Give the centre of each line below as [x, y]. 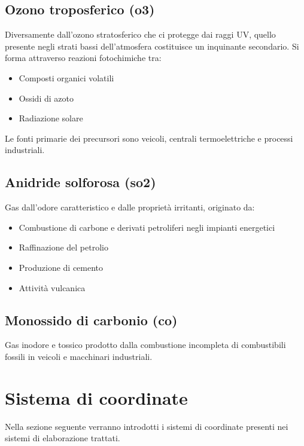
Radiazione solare [51, 118]
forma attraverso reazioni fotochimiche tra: [83, 58]
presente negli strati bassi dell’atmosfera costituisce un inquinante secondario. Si [152, 46]
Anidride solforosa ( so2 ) [80, 182]
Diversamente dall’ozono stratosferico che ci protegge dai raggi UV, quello [140, 34]
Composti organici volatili [66, 77]
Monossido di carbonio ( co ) [91, 320]
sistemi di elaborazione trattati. [63, 438]
